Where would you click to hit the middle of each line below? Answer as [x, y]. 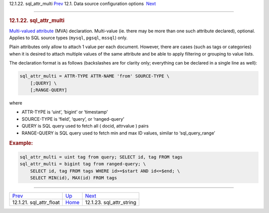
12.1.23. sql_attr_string [111, 202]
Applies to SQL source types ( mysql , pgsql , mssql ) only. [68, 38]
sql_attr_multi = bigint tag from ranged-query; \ [83, 164]
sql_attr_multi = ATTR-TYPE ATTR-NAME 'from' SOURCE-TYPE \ [95, 76]
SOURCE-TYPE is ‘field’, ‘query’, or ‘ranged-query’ [73, 119]
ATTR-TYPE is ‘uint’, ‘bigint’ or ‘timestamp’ [65, 112]
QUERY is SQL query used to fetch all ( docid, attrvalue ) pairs [85, 126]
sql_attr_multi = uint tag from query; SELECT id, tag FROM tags [101, 157]
